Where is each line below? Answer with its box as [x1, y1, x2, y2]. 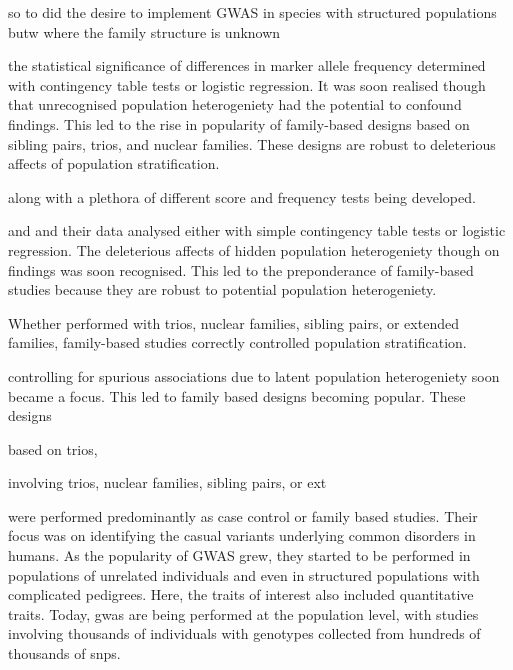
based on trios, [8, 438, 98, 459]
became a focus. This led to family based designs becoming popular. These [8, 385, 466, 406]
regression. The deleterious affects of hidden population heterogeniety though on [8, 239, 500, 260]
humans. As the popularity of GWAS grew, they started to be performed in [8, 545, 471, 566]
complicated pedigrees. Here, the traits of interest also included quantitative [8, 584, 474, 605]
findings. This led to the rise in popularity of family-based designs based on [8, 113, 470, 134]
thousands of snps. [8, 643, 121, 664]
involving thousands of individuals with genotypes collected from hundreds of [8, 623, 481, 644]
